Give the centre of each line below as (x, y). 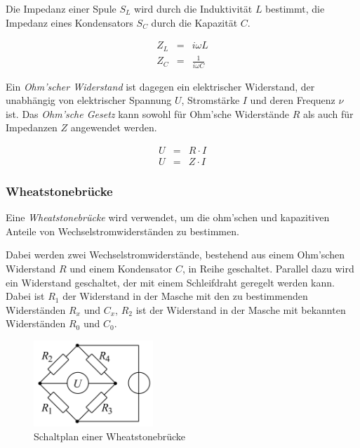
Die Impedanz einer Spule (61, 8)
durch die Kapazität (194, 22)
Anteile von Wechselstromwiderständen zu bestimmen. (122, 231)
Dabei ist (25, 296)
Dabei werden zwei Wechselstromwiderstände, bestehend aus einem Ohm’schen (175, 255)
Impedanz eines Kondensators (69, 22)
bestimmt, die (295, 8)
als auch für (328, 113)
